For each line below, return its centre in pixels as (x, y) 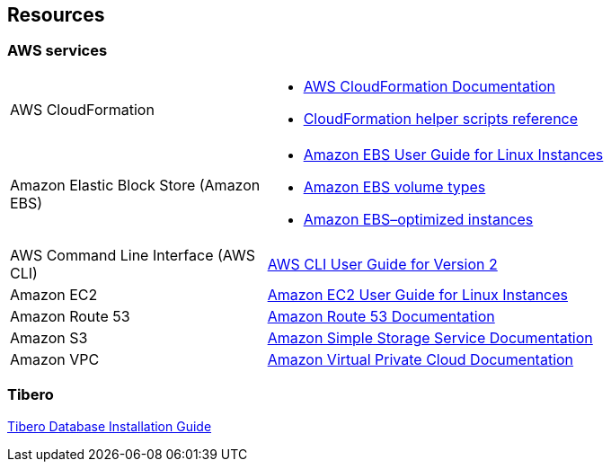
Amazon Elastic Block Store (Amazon (135, 185)
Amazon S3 (49, 337)
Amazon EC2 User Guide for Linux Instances (418, 294)
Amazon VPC (55, 359)
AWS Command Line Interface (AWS (133, 255)
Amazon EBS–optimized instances (418, 219)
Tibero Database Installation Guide (110, 426)
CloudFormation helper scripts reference (441, 118)
